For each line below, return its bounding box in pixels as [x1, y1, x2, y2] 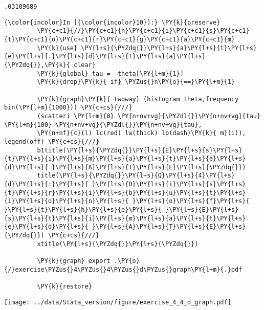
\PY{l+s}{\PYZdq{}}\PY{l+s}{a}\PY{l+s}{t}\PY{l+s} [81, 44, 257, 52]
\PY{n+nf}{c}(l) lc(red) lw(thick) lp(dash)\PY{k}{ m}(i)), [37, 129, 246, 137]
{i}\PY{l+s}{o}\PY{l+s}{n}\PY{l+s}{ [4, 197, 129, 205]
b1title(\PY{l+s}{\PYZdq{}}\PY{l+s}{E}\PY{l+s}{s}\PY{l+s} [37, 146, 243, 154]
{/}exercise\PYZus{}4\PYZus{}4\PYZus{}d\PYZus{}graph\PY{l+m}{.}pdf [4, 265, 243, 273]
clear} [74, 61, 96, 69]
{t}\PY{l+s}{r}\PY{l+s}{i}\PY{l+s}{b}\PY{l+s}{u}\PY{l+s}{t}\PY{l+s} [4, 189, 246, 196]
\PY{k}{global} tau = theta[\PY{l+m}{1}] [37, 70, 184, 77]
